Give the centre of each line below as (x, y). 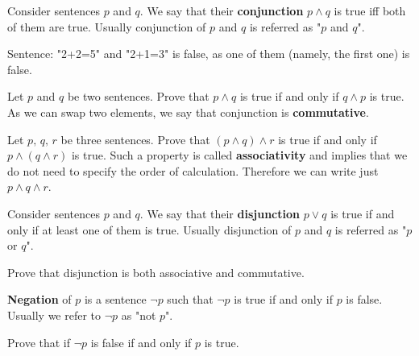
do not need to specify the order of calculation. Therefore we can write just (193, 170)
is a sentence (115, 299)
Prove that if (39, 342)
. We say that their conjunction (222, 10)
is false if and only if (141, 342)
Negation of (39, 299)
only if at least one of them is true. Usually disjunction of (149, 229)
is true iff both (370, 10)
